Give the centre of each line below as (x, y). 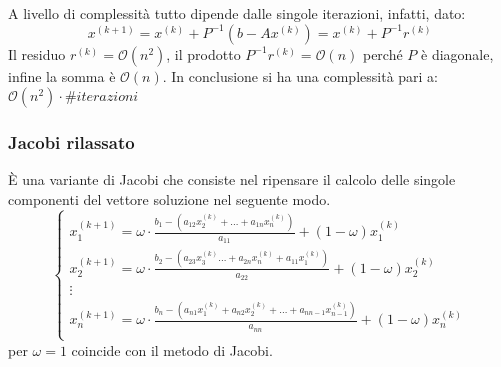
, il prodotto (203, 53)
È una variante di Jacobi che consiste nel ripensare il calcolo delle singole (232, 179)
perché (382, 53)
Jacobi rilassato (71, 142)
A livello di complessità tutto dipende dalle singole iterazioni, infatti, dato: (237, 13)
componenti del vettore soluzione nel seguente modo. (169, 199)
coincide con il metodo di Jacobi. (172, 349)
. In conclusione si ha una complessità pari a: (300, 75)
